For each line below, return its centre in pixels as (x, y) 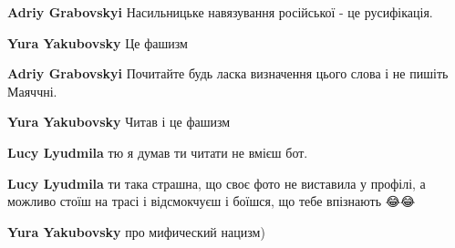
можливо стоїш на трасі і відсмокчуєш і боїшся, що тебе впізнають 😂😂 (212, 201)
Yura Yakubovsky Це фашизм (98, 42)
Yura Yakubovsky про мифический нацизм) (136, 231)
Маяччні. (32, 91)
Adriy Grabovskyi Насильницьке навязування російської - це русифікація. (220, 12)
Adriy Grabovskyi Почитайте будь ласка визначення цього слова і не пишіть (228, 73)
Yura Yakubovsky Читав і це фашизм (119, 122)
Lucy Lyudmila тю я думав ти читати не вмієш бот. (158, 152)
